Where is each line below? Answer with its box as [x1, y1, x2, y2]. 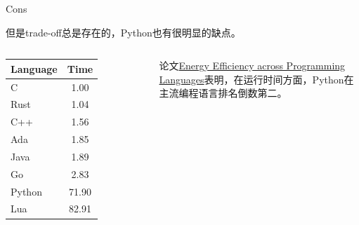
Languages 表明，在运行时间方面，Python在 [159, 71, 354, 86]
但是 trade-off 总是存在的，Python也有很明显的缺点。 [6, 25, 241, 39]
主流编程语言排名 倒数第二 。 [159, 86, 287, 100]
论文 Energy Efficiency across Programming [159, 58, 346, 73]
